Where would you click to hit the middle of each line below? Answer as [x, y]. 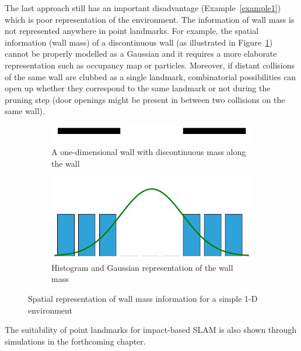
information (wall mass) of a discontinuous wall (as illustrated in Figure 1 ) [139, 42]
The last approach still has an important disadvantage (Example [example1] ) [143, 8]
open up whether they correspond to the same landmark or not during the [138, 88]
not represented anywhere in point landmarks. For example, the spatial [132, 31]
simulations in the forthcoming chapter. [75, 341]
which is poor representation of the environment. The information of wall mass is [150, 19]
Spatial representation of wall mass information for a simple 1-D [143, 298]
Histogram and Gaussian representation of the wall [142, 267]
